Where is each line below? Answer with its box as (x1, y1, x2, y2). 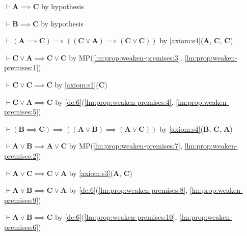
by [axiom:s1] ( (54, 79, 99, 90)
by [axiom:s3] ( (69, 167, 113, 178)
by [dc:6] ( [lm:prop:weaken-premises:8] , (69, 185, 188, 195)
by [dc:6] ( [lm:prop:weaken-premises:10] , (54, 212, 177, 222)
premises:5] (4, 106, 39, 117)
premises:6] (4, 221, 39, 232)
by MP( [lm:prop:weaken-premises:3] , (69, 52, 182, 63)
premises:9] (4, 194, 39, 205)
